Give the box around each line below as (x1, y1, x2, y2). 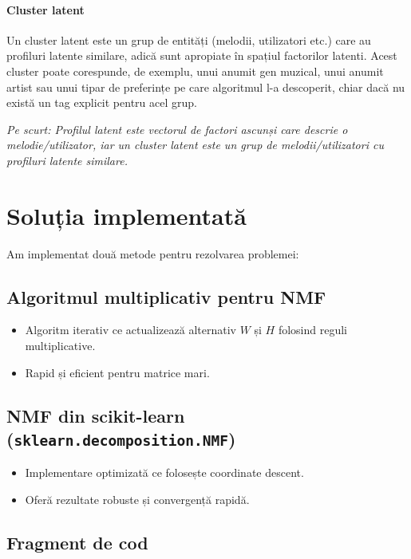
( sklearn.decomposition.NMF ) (6, 427, 236, 451)
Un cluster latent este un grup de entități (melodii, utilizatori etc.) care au (6, 31, 371, 48)
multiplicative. (25, 337, 96, 354)
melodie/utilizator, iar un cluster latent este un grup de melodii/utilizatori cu (6, 136, 384, 153)
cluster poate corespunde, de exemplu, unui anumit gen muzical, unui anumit (6, 62, 384, 79)
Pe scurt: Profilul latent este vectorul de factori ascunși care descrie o (6, 120, 348, 137)
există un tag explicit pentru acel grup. (6, 94, 197, 111)
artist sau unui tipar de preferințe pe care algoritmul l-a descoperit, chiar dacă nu (6, 78, 405, 95)
